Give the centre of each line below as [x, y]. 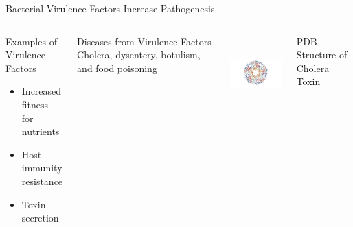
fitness [35, 104]
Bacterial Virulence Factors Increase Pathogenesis [110, 8]
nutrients [41, 131]
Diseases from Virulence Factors [144, 41]
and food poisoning [117, 68]
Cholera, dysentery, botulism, [139, 55]
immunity [42, 168]
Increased [42, 91]
